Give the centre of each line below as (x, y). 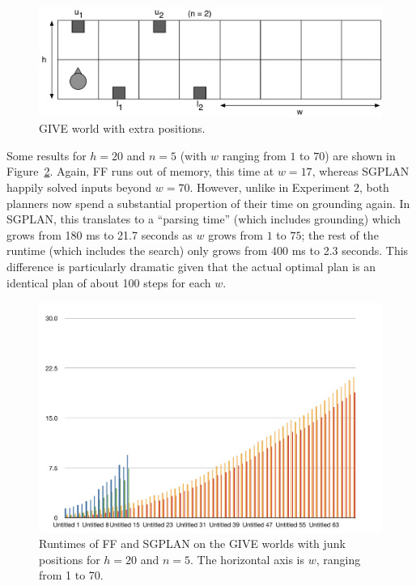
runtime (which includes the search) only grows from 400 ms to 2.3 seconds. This (208, 251)
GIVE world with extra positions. (122, 128)
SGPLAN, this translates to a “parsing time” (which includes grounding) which (204, 219)
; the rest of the (340, 234)
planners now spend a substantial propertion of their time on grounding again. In (208, 203)
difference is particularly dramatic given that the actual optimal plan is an (191, 266)
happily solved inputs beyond (79, 187)
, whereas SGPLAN (361, 171)
